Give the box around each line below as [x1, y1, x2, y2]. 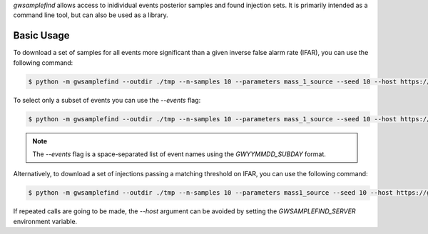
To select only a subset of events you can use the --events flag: [13, 96, 201, 104]
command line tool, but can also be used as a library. [13, 11, 169, 19]
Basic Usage [13, 29, 70, 42]
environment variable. [13, 217, 78, 225]
